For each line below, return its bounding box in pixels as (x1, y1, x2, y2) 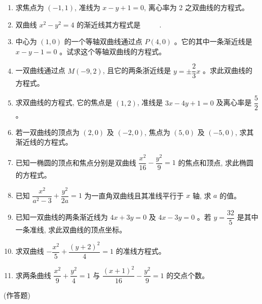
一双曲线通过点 (15, 65, 65, 76)
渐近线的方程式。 (15, 137, 72, 147)
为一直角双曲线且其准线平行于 (84, 190, 184, 200)
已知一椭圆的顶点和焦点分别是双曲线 (15, 157, 136, 167)
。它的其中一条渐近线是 (174, 36, 252, 47)
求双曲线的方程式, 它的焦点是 (15, 97, 113, 108)
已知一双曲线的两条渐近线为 (15, 212, 108, 222)
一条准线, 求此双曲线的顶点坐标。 (15, 224, 127, 234)
